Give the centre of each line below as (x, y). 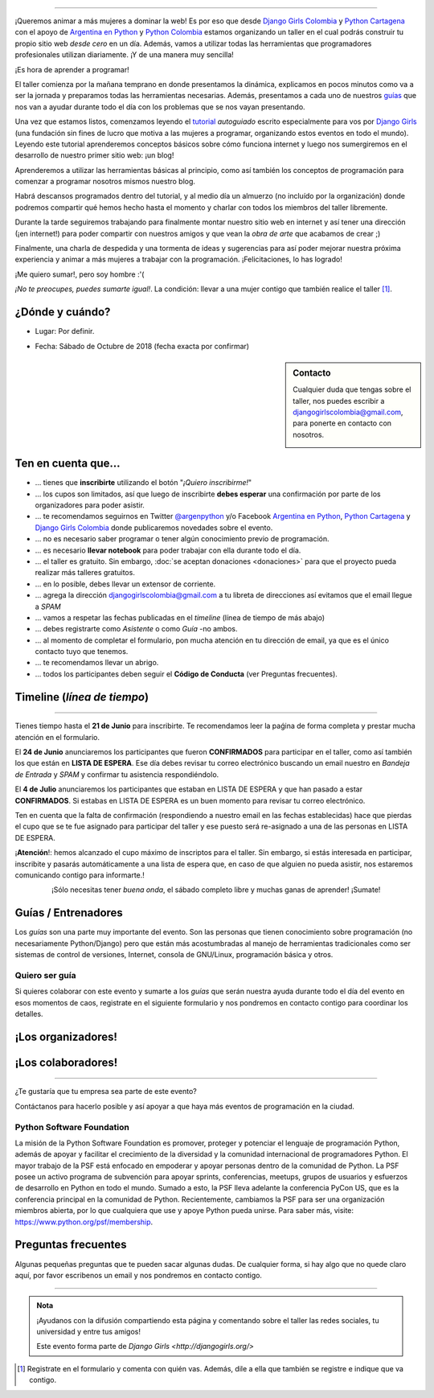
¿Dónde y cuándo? (63, 312)
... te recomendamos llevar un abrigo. (97, 663)
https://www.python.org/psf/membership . (84, 1222)
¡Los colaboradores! (66, 1062)
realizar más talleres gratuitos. (85, 573)
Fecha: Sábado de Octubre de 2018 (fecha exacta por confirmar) (142, 346)
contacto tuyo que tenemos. (82, 652)
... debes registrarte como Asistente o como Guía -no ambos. (136, 629)
